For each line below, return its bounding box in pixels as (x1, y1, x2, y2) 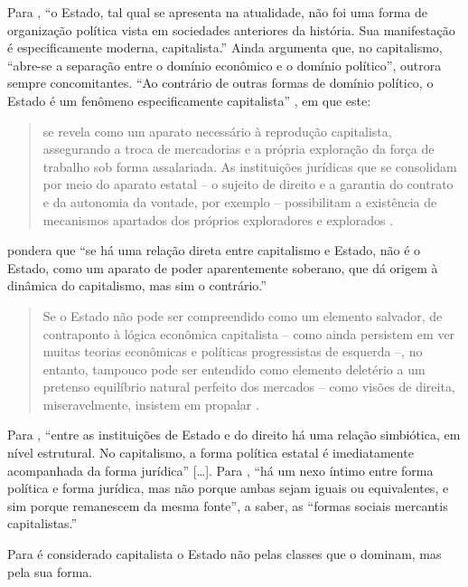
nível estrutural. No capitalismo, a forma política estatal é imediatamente (7, 443, 414, 462)
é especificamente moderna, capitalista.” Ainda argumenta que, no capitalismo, (7, 38, 443, 57)
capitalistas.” (7, 514, 78, 533)
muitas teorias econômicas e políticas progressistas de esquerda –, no (42, 342, 423, 361)
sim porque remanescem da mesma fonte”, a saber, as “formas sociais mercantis (7, 496, 448, 515)
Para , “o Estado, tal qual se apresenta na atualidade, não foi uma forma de (7, 3, 428, 21)
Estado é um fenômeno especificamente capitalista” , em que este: (7, 90, 371, 109)
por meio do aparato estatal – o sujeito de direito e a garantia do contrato (42, 175, 454, 194)
